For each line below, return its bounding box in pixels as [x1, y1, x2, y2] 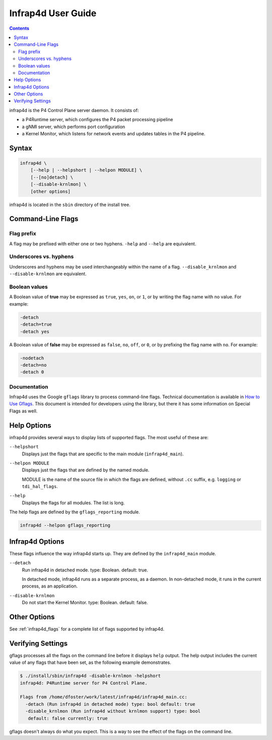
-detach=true [20, 322, 52, 328]
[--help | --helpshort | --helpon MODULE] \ [30, 167, 143, 173]
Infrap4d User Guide [9, 8, 97, 19]
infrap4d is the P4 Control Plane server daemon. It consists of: [9, 107, 139, 113]
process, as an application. [22, 583, 78, 589]
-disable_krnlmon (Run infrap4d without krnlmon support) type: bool [25, 708, 201, 714]
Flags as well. [9, 408, 38, 414]
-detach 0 [20, 369, 44, 375]
